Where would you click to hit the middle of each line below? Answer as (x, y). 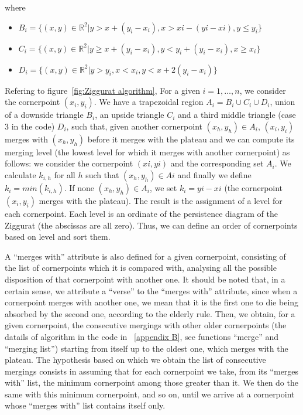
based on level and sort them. (58, 237)
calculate (20, 174)
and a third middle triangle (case (237, 115)
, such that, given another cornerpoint (134, 126)
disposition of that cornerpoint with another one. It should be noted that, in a (145, 279)
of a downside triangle (44, 115)
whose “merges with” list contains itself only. (85, 405)
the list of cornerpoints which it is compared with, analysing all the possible (141, 268)
